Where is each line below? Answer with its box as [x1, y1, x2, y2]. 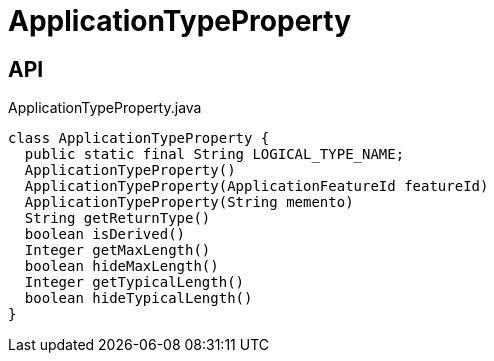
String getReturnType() [24, 210, 211, 227]
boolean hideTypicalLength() [24, 290, 253, 307]
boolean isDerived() [24, 226, 186, 243]
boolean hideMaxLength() [24, 258, 219, 275]
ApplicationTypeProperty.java [8, 99, 202, 117]
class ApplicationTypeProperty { [8, 130, 270, 147]
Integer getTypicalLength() [24, 274, 245, 291]
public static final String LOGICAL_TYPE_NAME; [24, 146, 405, 163]
